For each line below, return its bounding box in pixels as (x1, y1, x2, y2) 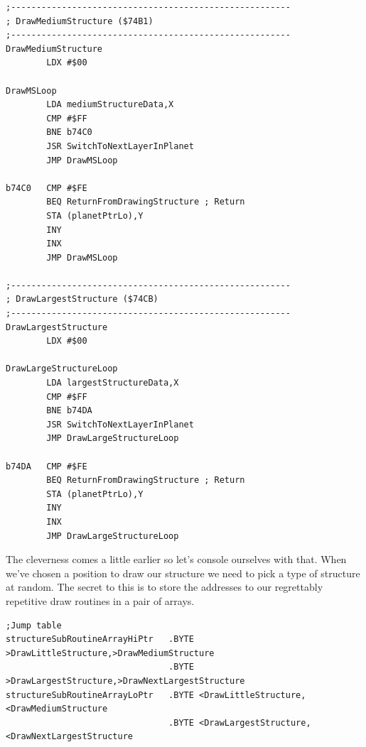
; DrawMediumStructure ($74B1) (6, 16, 154, 26)
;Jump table (6, 620, 62, 631)
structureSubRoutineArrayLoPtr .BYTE (6, 689, 194, 700)
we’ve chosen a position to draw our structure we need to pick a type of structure (6, 565, 360, 580)
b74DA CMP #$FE (6, 461, 87, 471)
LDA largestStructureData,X (46, 378, 179, 388)
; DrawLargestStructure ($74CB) (6, 294, 158, 305)
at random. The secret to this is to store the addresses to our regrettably (6, 579, 323, 594)
